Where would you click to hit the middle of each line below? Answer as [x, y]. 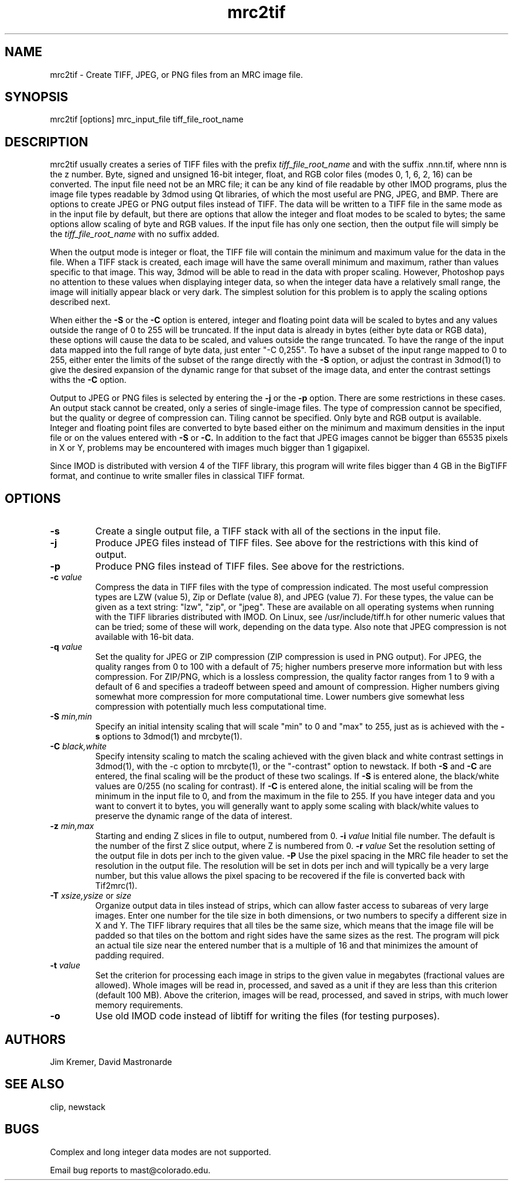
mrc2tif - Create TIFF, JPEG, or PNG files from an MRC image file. [177, 74]
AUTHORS [35, 1039]
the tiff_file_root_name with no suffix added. [135, 234]
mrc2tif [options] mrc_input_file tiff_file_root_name [147, 119]
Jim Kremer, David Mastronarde [111, 1061]
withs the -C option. [88, 380]
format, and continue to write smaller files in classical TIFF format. [177, 476]
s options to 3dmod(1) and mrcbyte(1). [169, 737]
